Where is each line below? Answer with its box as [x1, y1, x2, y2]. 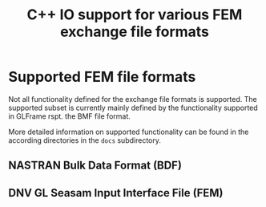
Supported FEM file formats [8, 68, 196, 86]
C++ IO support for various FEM [26, 6, 243, 24]
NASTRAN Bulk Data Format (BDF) [8, 159, 183, 172]
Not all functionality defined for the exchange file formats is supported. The [8, 94, 258, 103]
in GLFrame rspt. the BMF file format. [8, 111, 131, 121]
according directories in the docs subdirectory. [8, 135, 162, 145]
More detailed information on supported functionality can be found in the [8, 127, 249, 136]
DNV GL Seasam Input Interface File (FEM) [8, 186, 224, 200]
